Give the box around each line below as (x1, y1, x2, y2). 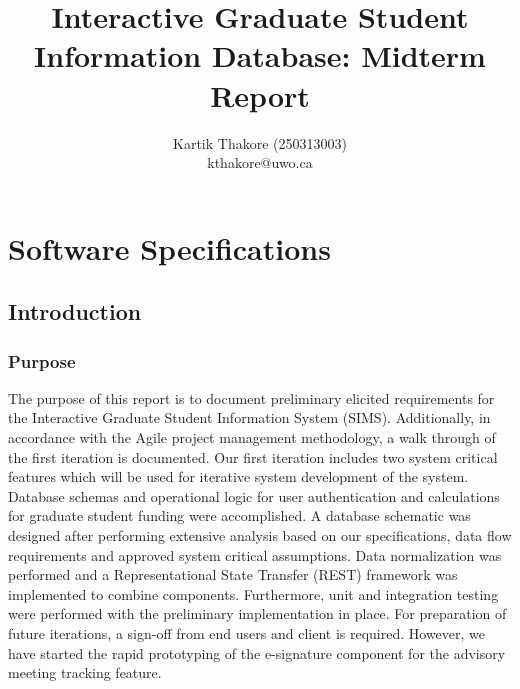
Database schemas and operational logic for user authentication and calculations (8, 485, 500, 506)
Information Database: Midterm (34, 35, 486, 76)
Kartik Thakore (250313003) (173, 132, 347, 153)
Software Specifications (8, 227, 331, 268)
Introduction (8, 296, 142, 327)
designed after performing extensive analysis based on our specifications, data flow (8, 525, 512, 546)
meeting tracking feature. (8, 662, 162, 683)
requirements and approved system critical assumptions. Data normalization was (8, 544, 502, 565)
